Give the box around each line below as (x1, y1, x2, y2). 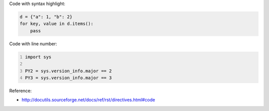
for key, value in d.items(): (19, 21, 94, 27)
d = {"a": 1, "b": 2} (19, 14, 73, 19)
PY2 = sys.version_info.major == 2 (25, 68, 112, 74)
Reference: (9, 88, 32, 94)
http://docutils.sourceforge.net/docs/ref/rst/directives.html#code (21, 97, 155, 103)
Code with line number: (9, 40, 57, 47)
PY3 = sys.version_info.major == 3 (25, 75, 112, 81)
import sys (25, 54, 52, 60)
